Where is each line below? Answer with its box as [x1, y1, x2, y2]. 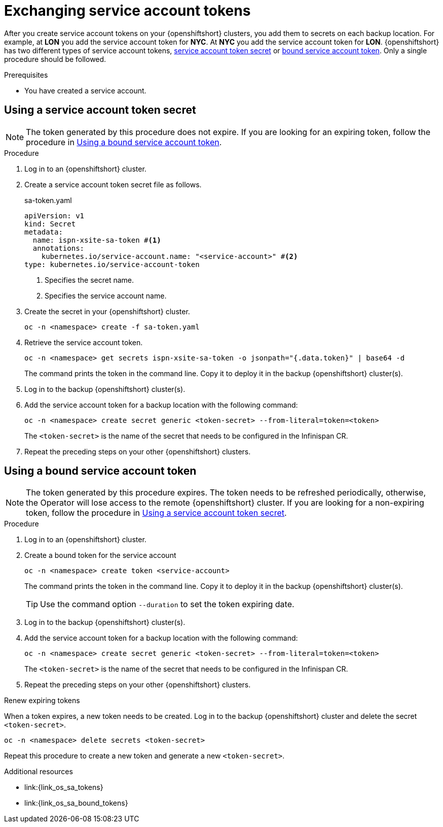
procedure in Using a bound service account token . [26, 137, 222, 147]
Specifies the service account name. [45, 291, 167, 300]
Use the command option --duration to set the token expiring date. [40, 599, 294, 610]
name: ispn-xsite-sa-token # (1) [32, 236, 161, 244]
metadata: [24, 227, 63, 236]
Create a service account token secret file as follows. [24, 180, 202, 189]
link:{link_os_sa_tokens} [24, 783, 103, 792]
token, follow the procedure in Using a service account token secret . [26, 508, 287, 518]
